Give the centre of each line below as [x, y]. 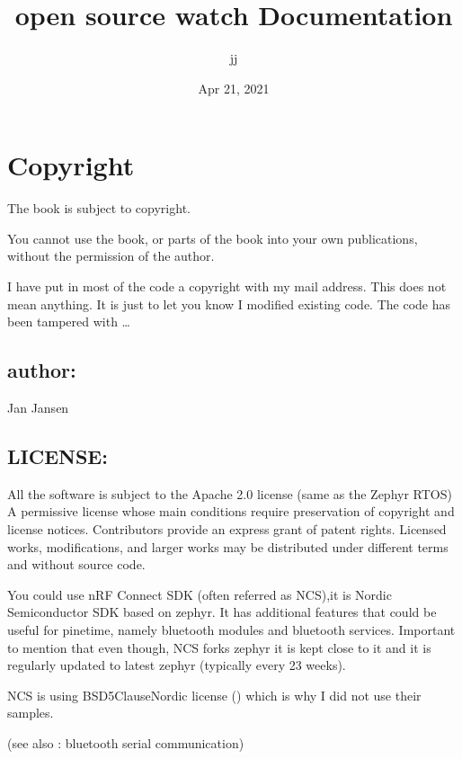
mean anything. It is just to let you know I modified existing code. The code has [229, 304]
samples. [31, 713]
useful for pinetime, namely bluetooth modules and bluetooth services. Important [231, 629]
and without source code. [76, 564]
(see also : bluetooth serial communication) [126, 742]
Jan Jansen [38, 408]
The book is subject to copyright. [99, 208]
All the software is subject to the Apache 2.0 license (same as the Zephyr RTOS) [230, 493]
